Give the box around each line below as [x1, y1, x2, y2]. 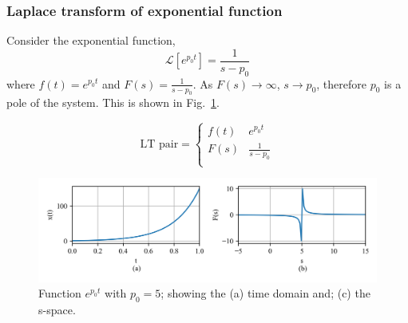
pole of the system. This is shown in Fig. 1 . [6, 94, 220, 111]
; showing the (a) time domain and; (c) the [160, 285, 370, 301]
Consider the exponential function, [6, 32, 176, 49]
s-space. [38, 301, 76, 318]
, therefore [316, 75, 367, 92]
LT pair [140, 138, 179, 150]
